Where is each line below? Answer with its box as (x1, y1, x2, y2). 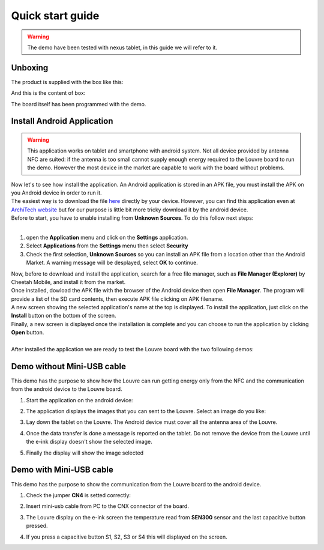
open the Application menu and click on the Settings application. (26, 234, 188, 241)
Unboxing (11, 62, 49, 73)
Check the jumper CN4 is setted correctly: (26, 491, 131, 498)
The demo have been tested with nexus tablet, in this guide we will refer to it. (27, 44, 217, 51)
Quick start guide (11, 9, 100, 22)
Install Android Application (11, 116, 113, 126)
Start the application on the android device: (26, 396, 133, 403)
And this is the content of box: (11, 89, 86, 97)
